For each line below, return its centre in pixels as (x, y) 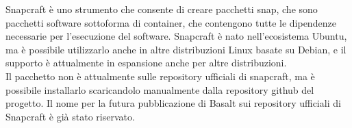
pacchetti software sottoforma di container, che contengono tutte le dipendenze (171, 22)
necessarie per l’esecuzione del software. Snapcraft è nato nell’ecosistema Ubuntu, (176, 36)
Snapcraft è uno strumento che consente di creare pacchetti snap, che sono (162, 9)
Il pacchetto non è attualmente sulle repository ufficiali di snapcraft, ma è (160, 76)
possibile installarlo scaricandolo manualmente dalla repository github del (160, 89)
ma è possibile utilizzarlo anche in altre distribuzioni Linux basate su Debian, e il (176, 49)
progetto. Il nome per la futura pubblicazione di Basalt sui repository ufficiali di (173, 103)
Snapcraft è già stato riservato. (70, 116)
